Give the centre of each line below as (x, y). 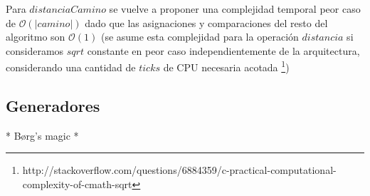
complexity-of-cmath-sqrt (77, 184)
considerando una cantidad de (71, 67)
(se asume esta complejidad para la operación (200, 37)
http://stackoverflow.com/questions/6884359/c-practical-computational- (179, 170)
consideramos (35, 50)
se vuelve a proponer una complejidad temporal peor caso (235, 9)
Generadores (53, 106)
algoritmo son (36, 37)
